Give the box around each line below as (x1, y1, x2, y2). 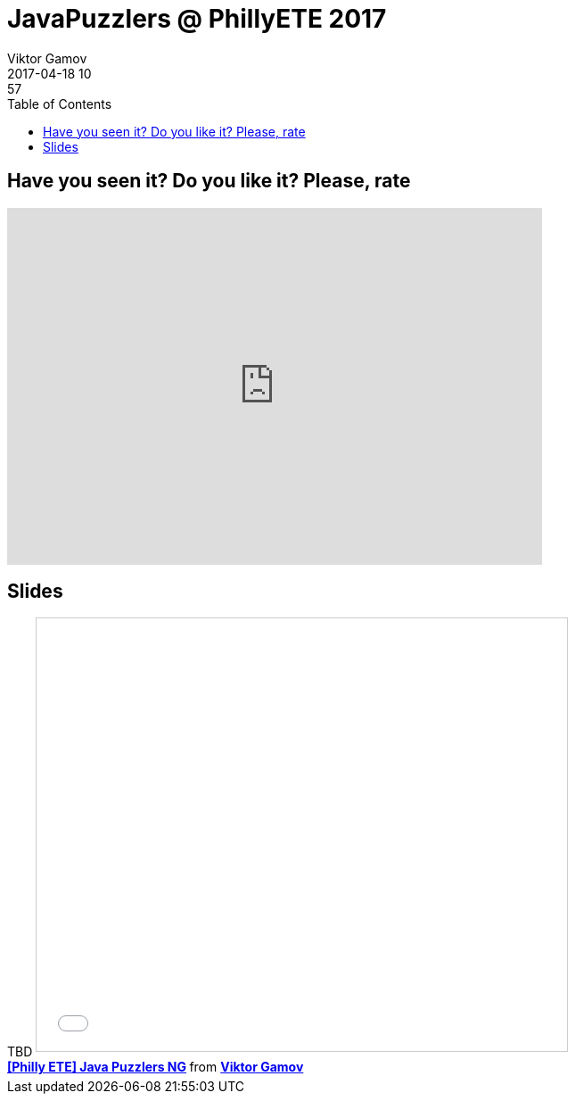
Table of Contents (7, 95, 112, 112)
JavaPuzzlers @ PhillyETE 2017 (7, 4, 387, 34)
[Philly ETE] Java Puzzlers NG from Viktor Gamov (7, 1059, 304, 1075)
